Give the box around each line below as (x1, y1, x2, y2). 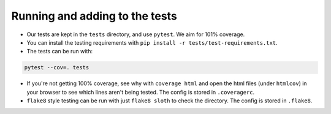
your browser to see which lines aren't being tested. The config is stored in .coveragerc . (26, 88, 255, 96)
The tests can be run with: (26, 48, 93, 55)
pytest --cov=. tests (24, 64, 89, 71)
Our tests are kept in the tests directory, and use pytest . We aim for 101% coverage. (26, 31, 245, 38)
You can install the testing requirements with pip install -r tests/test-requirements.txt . (26, 39, 278, 46)
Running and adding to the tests (11, 9, 177, 23)
